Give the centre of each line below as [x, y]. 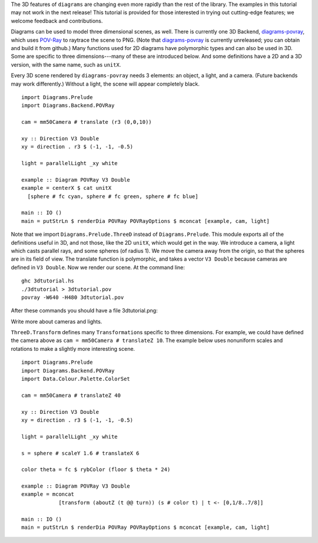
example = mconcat [48, 494]
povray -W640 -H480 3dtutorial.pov [73, 297]
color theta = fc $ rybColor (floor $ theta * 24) [96, 470]
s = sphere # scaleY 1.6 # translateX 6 [80, 453]
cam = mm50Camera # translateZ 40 [71, 395]
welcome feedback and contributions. [57, 21]
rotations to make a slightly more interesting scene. [73, 348]
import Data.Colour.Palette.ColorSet [76, 379]
